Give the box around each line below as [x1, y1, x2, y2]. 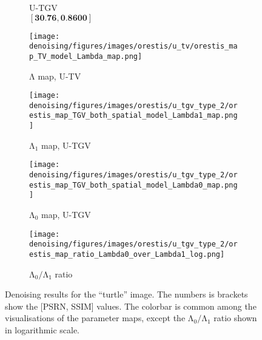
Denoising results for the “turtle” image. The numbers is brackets [5, 288, 248, 301]
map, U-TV [38, 69, 81, 82]
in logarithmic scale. [5, 323, 80, 336]
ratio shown [213, 311, 257, 324]
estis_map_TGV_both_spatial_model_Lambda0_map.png [29, 180, 238, 189]
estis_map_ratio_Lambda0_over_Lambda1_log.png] [29, 250, 225, 259]
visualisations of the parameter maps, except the [5, 311, 186, 324]
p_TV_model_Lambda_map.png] [29, 52, 143, 61]
